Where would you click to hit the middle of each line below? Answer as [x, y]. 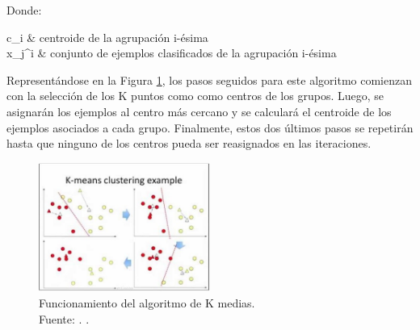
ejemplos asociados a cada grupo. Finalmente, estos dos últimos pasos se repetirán [210, 127]
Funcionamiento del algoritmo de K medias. [147, 303]
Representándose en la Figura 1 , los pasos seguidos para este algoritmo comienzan [210, 79]
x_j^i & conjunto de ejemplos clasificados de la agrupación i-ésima [172, 53]
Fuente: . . [64, 318]
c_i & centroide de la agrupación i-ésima [107, 37]
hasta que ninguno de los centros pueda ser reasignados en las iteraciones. [189, 143]
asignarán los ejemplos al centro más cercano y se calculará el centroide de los [199, 111]
